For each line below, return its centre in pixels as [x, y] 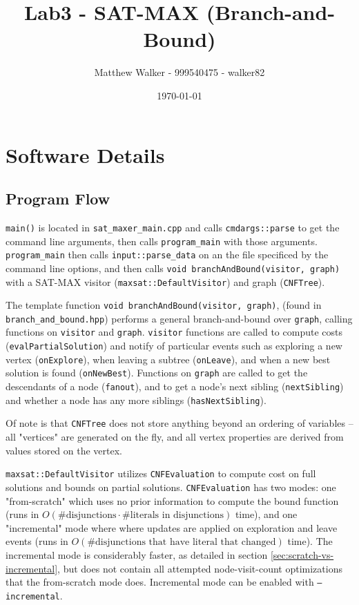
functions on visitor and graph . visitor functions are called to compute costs [174, 332]
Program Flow [58, 199]
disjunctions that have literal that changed [186, 542]
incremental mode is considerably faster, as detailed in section [137, 554]
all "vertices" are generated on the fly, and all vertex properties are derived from [175, 437]
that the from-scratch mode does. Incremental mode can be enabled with [160, 582]
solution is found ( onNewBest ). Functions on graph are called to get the [157, 373]
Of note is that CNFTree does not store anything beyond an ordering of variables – [179, 423]
